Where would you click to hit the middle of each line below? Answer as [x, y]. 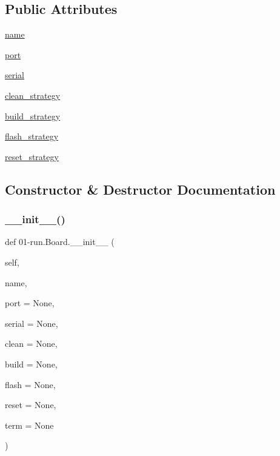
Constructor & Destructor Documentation [140, 189]
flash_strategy [32, 136]
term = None [29, 425]
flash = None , [30, 384]
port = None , [30, 303]
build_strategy [33, 116]
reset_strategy [32, 156]
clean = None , [31, 344]
